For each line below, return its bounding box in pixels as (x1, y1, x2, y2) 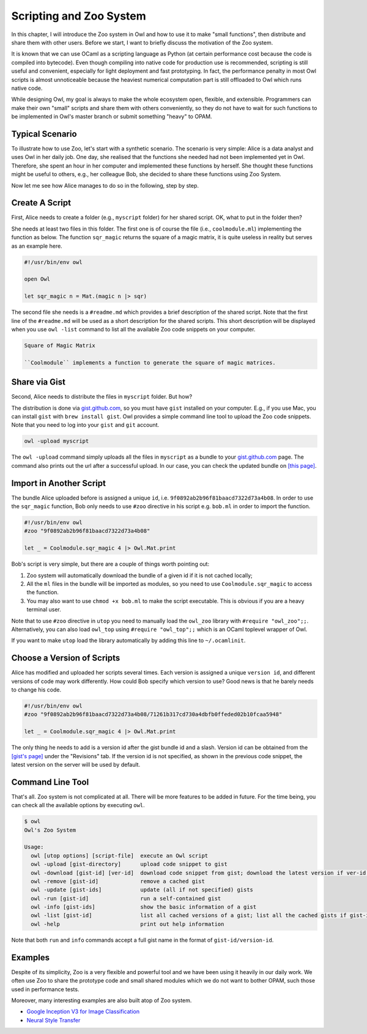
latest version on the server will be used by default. (11, 761, 141, 768)
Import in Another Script (11, 478, 106, 489)
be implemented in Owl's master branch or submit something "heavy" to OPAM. (11, 113, 212, 120)
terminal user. (26, 606, 61, 613)
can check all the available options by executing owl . (11, 802, 145, 809)
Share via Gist (11, 377, 65, 388)
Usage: (24, 844, 44, 851)
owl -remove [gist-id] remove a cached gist (31, 877, 205, 885)
